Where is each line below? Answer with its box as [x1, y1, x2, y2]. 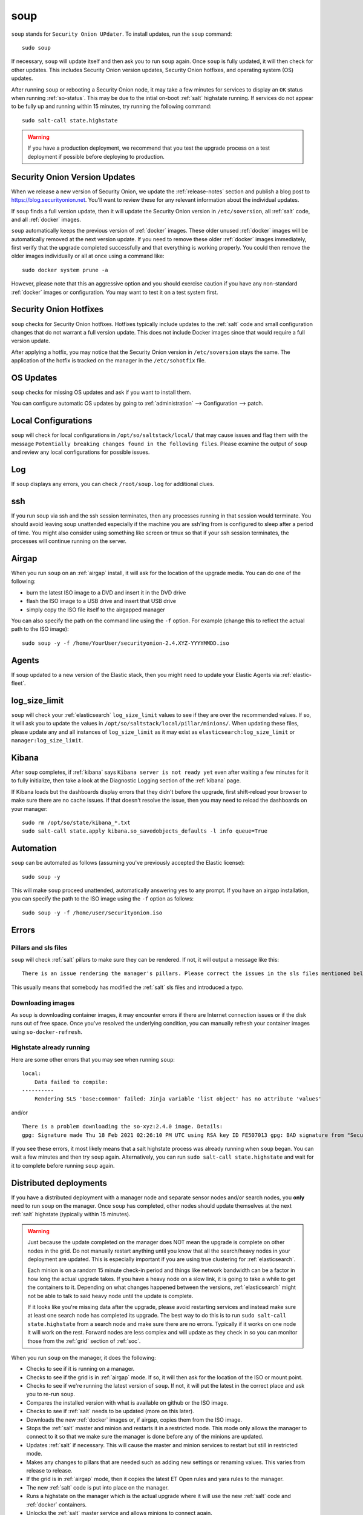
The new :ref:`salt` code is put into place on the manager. [26, 1483, 169, 1491]
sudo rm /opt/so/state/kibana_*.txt [22, 819, 131, 826]
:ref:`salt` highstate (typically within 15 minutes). [11, 1211, 131, 1218]
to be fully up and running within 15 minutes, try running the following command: [11, 103, 212, 110]
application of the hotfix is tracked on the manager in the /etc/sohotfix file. [11, 357, 206, 364]
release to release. [26, 1467, 73, 1474]
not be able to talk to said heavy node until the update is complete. [27, 1292, 194, 1299]
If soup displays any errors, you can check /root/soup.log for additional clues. [11, 481, 215, 488]
